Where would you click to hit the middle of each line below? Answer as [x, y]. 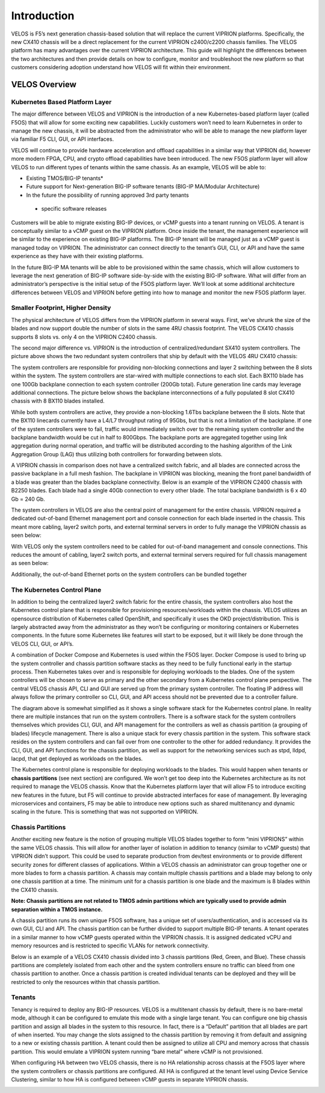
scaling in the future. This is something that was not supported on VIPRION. [105, 812]
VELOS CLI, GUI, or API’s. [42, 643]
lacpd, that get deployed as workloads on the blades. [77, 758]
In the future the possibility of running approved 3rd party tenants [107, 195]
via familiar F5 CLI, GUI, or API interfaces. [63, 139]
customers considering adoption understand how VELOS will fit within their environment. [121, 67]
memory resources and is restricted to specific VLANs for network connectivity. [110, 946]
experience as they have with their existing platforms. [77, 256]
